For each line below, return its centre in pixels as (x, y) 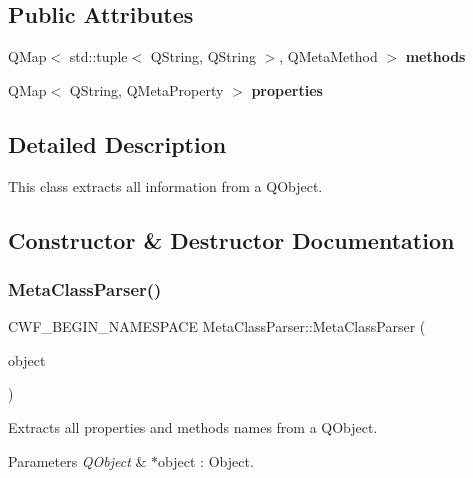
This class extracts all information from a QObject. (165, 185)
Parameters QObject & (77, 460)
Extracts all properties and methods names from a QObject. (193, 426)
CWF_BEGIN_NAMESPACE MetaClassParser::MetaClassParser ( (217, 326)
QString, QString (203, 56)
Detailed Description (117, 143)
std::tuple (98, 56)
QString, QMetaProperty (146, 89)
